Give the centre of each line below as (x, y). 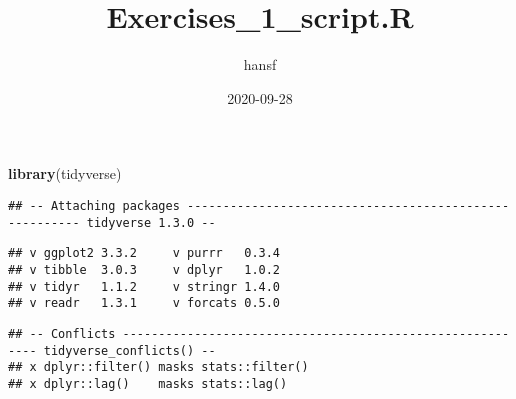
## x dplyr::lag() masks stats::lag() (148, 383)
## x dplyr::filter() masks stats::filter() (158, 367)
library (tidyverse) (65, 173)
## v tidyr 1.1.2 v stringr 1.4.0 (144, 286)
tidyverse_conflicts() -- (129, 350)
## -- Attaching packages (94, 205)
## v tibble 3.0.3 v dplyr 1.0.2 (144, 269)
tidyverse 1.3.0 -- (151, 222)
